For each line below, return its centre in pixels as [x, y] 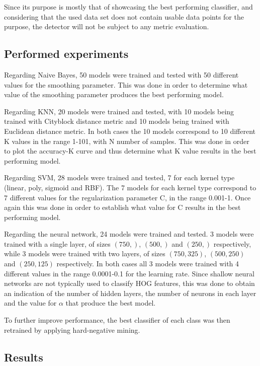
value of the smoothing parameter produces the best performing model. [114, 94]
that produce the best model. [111, 303]
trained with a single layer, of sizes [57, 243]
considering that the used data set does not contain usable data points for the [124, 16]
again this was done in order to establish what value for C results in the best [122, 207]
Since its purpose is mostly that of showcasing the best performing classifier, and [128, 7]
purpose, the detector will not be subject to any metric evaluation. [107, 26]
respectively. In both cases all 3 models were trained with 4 [148, 264]
